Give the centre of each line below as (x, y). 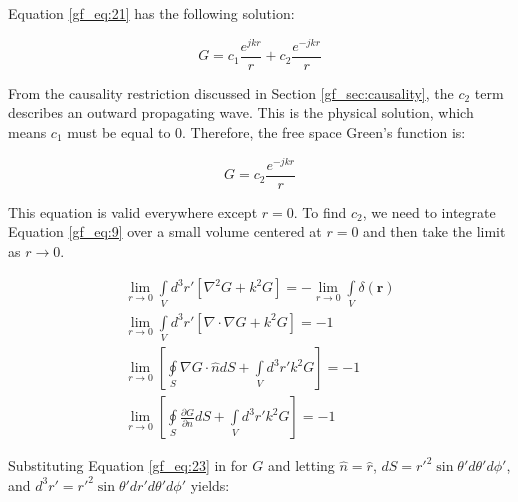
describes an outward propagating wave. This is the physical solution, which (241, 112)
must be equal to (119, 131)
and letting (301, 465)
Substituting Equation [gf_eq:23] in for (128, 465)
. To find (320, 211)
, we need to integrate (429, 211)
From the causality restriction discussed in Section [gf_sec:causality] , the (231, 92)
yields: (210, 484)
